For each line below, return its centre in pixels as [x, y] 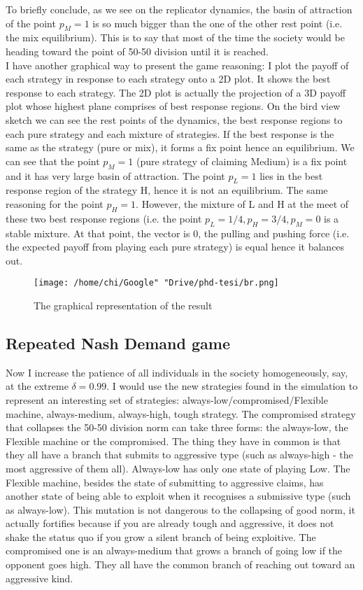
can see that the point [53, 161]
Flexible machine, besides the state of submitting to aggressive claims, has [165, 482]
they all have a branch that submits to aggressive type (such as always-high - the [179, 455]
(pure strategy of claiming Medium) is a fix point [242, 161]
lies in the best [291, 175]
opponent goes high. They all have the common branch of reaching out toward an [180, 564]
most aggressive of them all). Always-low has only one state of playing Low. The [178, 468]
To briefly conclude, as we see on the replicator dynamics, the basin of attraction [179, 9]
